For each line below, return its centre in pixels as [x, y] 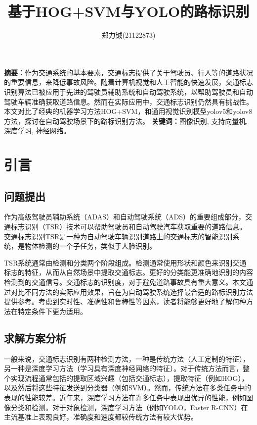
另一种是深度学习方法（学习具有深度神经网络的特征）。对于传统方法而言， [123, 368]
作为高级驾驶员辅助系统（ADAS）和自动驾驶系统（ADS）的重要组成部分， [125, 217]
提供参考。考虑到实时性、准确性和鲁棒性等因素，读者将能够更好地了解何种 [125, 301]
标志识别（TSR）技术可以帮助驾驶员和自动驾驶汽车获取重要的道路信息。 [128, 227]
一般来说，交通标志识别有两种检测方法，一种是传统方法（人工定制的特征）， [127, 358]
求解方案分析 [35, 338]
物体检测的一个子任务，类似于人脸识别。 [90, 246]
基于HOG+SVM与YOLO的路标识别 [128, 11]
